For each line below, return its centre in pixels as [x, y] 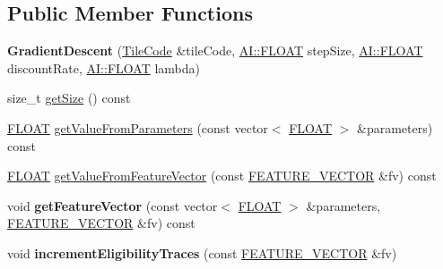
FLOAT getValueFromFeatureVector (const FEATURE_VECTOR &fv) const [222, 176]
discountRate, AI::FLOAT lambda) [104, 67]
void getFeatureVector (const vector [113, 205]
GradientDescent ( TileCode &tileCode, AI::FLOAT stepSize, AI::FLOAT [215, 50]
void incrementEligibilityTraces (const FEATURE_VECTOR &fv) [202, 252]
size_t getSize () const [69, 98]
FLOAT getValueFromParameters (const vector [138, 127]
